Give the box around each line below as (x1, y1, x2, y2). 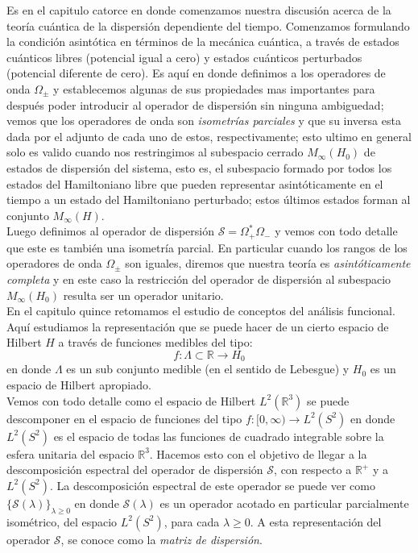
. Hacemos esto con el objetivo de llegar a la (149, 445, 367, 462)
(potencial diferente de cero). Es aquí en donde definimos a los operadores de (6, 64, 386, 81)
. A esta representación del (250, 513, 382, 530)
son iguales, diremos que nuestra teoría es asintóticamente (125, 255, 411, 272)
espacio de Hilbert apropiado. (6, 376, 151, 393)
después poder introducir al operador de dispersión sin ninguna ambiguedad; (6, 96, 384, 113)
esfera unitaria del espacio (6, 445, 135, 462)
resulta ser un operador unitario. (63, 286, 224, 303)
